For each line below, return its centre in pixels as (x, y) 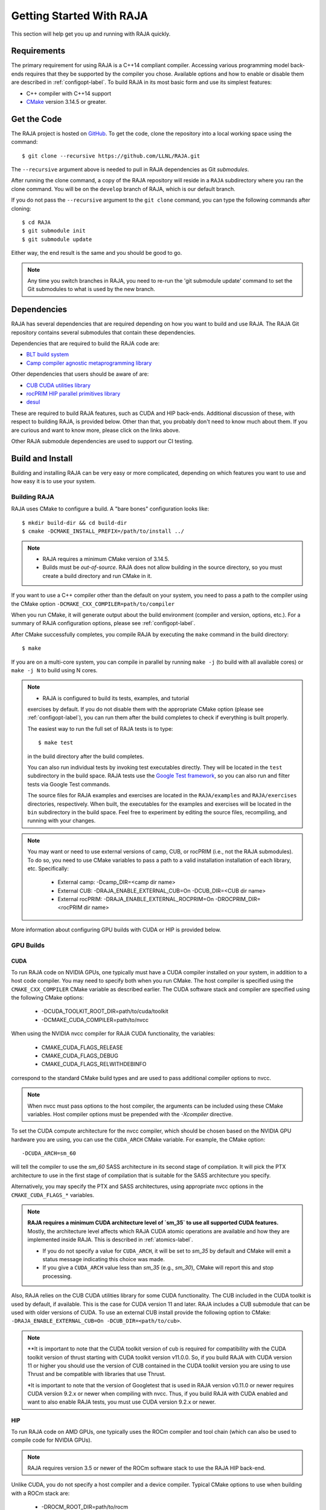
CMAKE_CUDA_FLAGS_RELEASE (82, 1047)
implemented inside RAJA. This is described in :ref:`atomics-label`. (110, 1240)
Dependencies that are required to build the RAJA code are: (85, 344)
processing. (57, 1276)
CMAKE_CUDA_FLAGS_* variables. (53, 1195)
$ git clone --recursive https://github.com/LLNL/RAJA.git (111, 156)
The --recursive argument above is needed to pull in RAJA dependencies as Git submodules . (130, 170)
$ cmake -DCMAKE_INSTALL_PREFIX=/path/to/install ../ (103, 531)
